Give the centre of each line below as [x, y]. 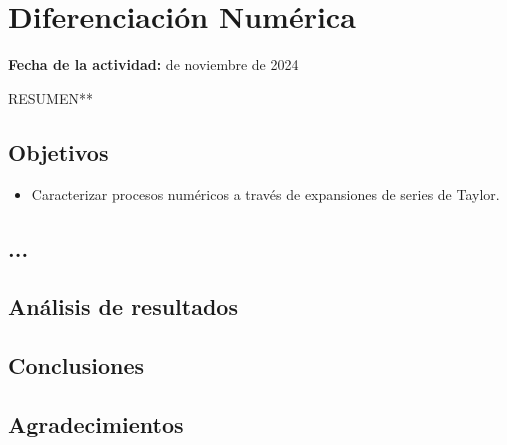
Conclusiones [76, 365]
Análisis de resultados [123, 306]
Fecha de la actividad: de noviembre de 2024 [153, 64]
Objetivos [58, 151]
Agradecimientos [96, 423]
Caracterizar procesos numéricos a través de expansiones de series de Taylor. [265, 193]
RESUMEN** [50, 97]
